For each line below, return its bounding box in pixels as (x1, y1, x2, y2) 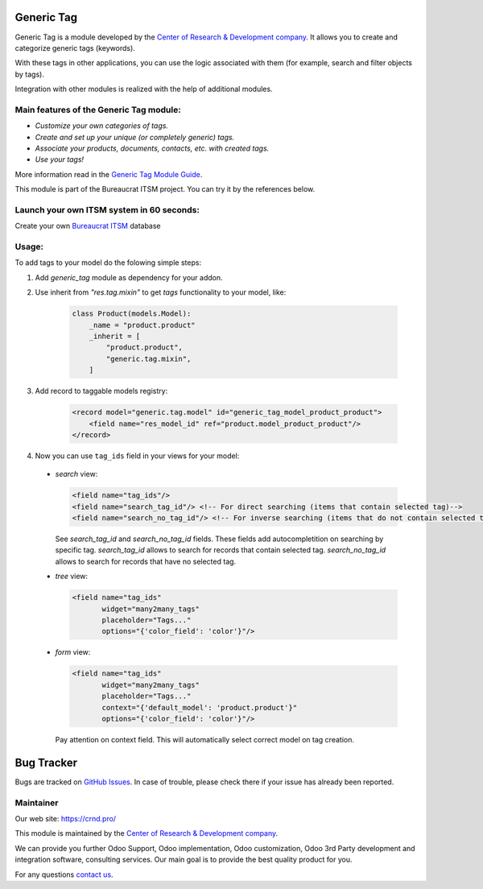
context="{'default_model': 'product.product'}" (101, 703, 298, 712)
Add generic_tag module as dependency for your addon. (35, 272, 223, 282)
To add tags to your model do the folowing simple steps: (14, 258, 201, 267)
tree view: (55, 572, 89, 581)
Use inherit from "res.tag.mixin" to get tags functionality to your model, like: (35, 287, 287, 297)
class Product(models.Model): (72, 309, 192, 318)
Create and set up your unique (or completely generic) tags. (35, 132, 235, 142)
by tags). (14, 69, 44, 79)
